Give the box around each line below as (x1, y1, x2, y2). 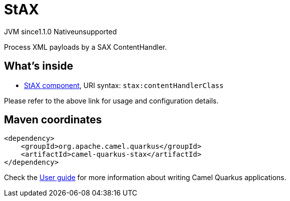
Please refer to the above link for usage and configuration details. (4, 96, 219, 105)
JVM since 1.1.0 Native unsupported (4, 27, 117, 36)
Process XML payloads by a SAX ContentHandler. (4, 42, 167, 51)
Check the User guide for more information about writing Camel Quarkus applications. (4, 173, 287, 182)
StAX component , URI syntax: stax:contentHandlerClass (24, 81, 224, 90)
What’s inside (4, 60, 73, 73)
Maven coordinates (4, 113, 102, 126)
